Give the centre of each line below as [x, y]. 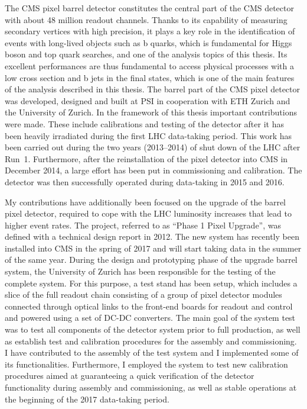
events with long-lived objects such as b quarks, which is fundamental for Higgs [148, 42]
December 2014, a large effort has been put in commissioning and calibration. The [153, 170]
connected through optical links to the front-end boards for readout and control [149, 306]
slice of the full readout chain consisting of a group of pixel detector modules [143, 294]
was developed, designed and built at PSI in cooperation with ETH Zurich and [148, 100]
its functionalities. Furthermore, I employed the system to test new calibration [146, 364]
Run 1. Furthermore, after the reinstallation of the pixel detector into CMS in [146, 158]
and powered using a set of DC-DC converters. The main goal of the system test [150, 318]
